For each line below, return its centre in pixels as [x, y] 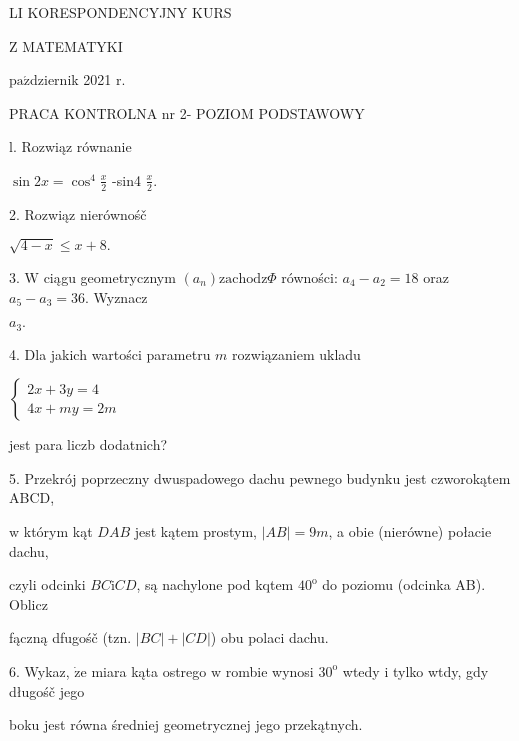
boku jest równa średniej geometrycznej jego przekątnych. [186, 724]
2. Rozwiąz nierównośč [78, 213]
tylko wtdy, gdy [440, 670]
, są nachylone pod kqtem [215, 584]
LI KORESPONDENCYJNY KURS [120, 12]
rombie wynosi [269, 670]
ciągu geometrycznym [109, 276]
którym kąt [58, 530]
